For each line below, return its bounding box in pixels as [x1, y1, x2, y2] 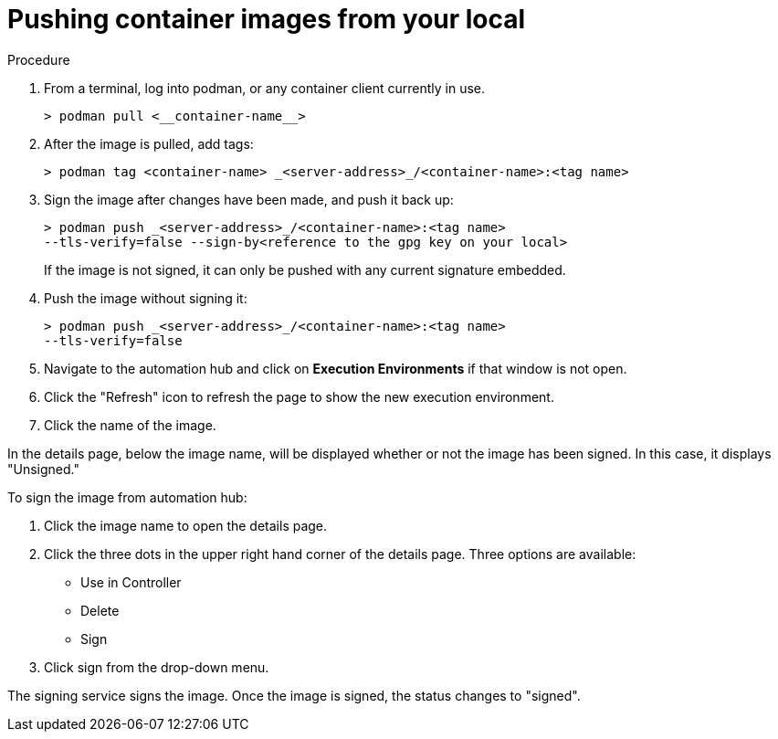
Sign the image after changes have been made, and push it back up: [44, 191, 454, 207]
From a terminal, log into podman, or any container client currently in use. [44, 79, 485, 96]
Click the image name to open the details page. [44, 517, 328, 533]
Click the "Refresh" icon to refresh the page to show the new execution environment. [44, 388, 554, 405]
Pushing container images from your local [7, 4, 526, 35]
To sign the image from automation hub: [7, 489, 247, 505]
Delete [80, 602, 120, 618]
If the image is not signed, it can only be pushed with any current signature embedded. [44, 261, 566, 278]
